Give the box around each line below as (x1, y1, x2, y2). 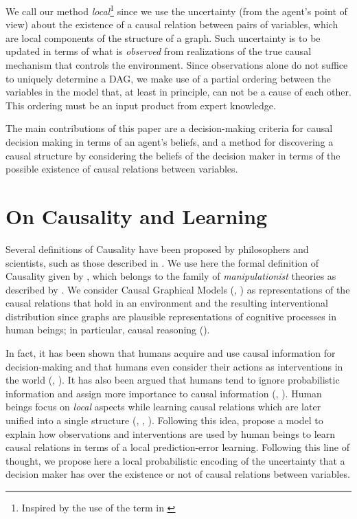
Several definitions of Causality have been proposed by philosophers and (5, 241, 309, 256)
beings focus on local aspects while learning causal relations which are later (5, 399, 321, 414)
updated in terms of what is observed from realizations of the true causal (5, 44, 312, 58)
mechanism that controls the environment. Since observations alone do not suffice (5, 58, 348, 72)
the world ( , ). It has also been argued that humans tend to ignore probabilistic (5, 373, 340, 387)
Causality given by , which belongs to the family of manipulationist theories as (5, 269, 336, 283)
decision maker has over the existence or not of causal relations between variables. (5, 467, 350, 481)
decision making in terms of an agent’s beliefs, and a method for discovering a (5, 135, 334, 148)
